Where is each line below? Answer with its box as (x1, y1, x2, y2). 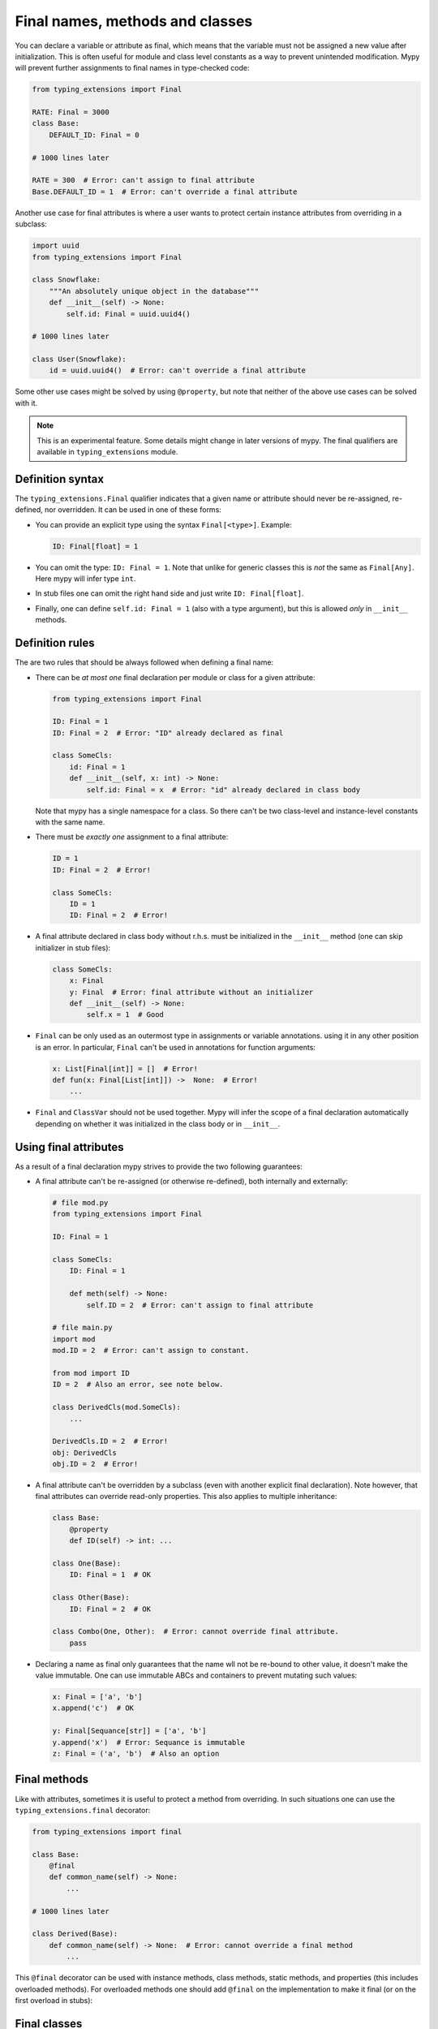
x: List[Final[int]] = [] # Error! (52, 1064, 199, 1073)
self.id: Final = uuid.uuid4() (66, 309, 191, 318)
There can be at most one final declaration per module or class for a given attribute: (35, 672, 316, 682)
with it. (15, 398, 38, 407)
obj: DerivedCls (52, 1448, 118, 1457)
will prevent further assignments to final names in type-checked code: (15, 63, 250, 73)
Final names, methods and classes (15, 12, 253, 30)
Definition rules (15, 636, 95, 650)
